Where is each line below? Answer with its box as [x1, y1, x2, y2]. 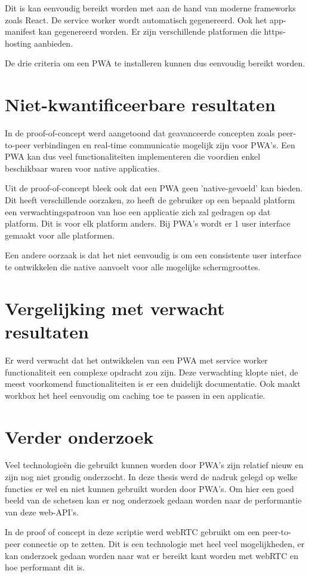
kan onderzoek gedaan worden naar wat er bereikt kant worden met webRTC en [5, 549, 298, 561]
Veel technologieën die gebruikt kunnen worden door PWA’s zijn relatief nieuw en [5, 459, 304, 471]
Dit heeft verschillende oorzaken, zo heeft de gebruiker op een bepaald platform [5, 194, 295, 206]
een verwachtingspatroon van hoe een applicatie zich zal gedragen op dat [5, 205, 271, 218]
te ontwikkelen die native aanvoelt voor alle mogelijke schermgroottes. [5, 261, 261, 273]
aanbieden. [34, 36, 73, 49]
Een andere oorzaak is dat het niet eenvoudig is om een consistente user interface [5, 249, 301, 261]
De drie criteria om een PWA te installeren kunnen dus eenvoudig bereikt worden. [5, 57, 305, 69]
